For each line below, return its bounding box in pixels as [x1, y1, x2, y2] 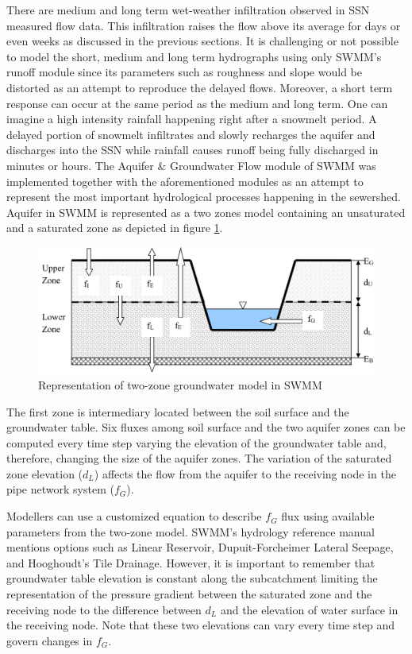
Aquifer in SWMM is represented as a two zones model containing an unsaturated [6, 203, 406, 220]
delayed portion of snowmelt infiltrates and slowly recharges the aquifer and [6, 126, 375, 142]
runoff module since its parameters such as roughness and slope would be [6, 64, 362, 80]
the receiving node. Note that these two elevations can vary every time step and [6, 617, 395, 633]
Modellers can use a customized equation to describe [6, 508, 262, 524]
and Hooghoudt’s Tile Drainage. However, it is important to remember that [6, 554, 375, 571]
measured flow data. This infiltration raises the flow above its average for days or [6, 17, 401, 33]
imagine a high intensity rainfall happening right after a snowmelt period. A [6, 110, 377, 127]
